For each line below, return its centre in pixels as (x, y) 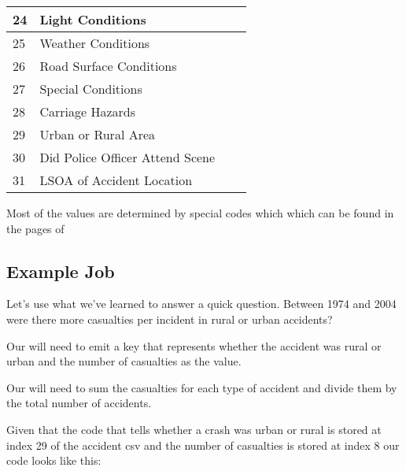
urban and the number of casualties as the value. (124, 361)
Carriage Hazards (87, 111)
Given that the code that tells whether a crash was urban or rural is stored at (194, 429)
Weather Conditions (95, 43)
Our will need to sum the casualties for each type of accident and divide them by (202, 387)
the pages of (35, 228)
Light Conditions (93, 19)
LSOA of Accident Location (116, 180)
